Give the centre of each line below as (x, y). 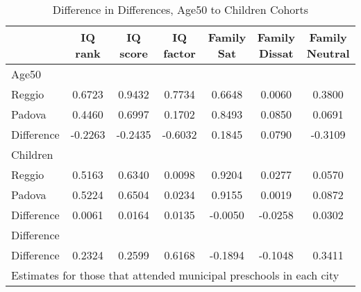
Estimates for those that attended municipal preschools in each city (175, 275)
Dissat (276, 53)
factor (179, 53)
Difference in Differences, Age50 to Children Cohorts (180, 9)
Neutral (328, 53)
